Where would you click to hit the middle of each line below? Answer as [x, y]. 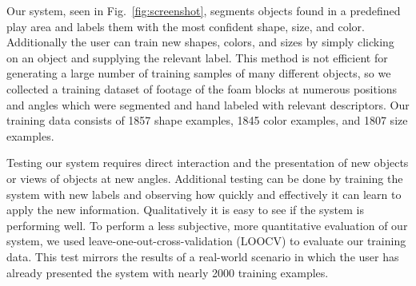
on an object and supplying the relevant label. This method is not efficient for [197, 57]
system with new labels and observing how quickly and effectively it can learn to [204, 194]
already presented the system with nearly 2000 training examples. [168, 272]
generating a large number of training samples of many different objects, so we [199, 73]
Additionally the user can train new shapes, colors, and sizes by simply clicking [200, 42]
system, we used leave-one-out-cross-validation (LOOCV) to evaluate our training [206, 241]
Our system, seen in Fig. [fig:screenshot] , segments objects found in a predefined [204, 10]
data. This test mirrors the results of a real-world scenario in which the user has [203, 256]
